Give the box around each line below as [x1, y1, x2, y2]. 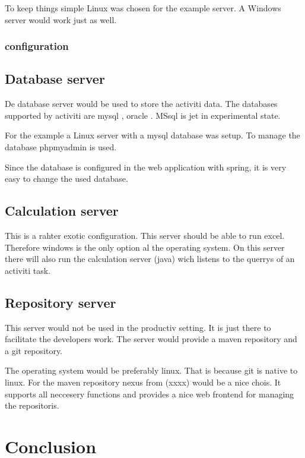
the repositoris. [5, 399, 59, 412]
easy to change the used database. [5, 172, 128, 185]
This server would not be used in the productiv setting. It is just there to [5, 321, 271, 333]
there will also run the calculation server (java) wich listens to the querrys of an [5, 252, 295, 265]
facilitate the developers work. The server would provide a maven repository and [5, 333, 297, 345]
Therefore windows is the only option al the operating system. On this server [5, 241, 285, 253]
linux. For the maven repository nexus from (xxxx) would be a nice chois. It [5, 375, 281, 388]
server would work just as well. [5, 13, 117, 26]
